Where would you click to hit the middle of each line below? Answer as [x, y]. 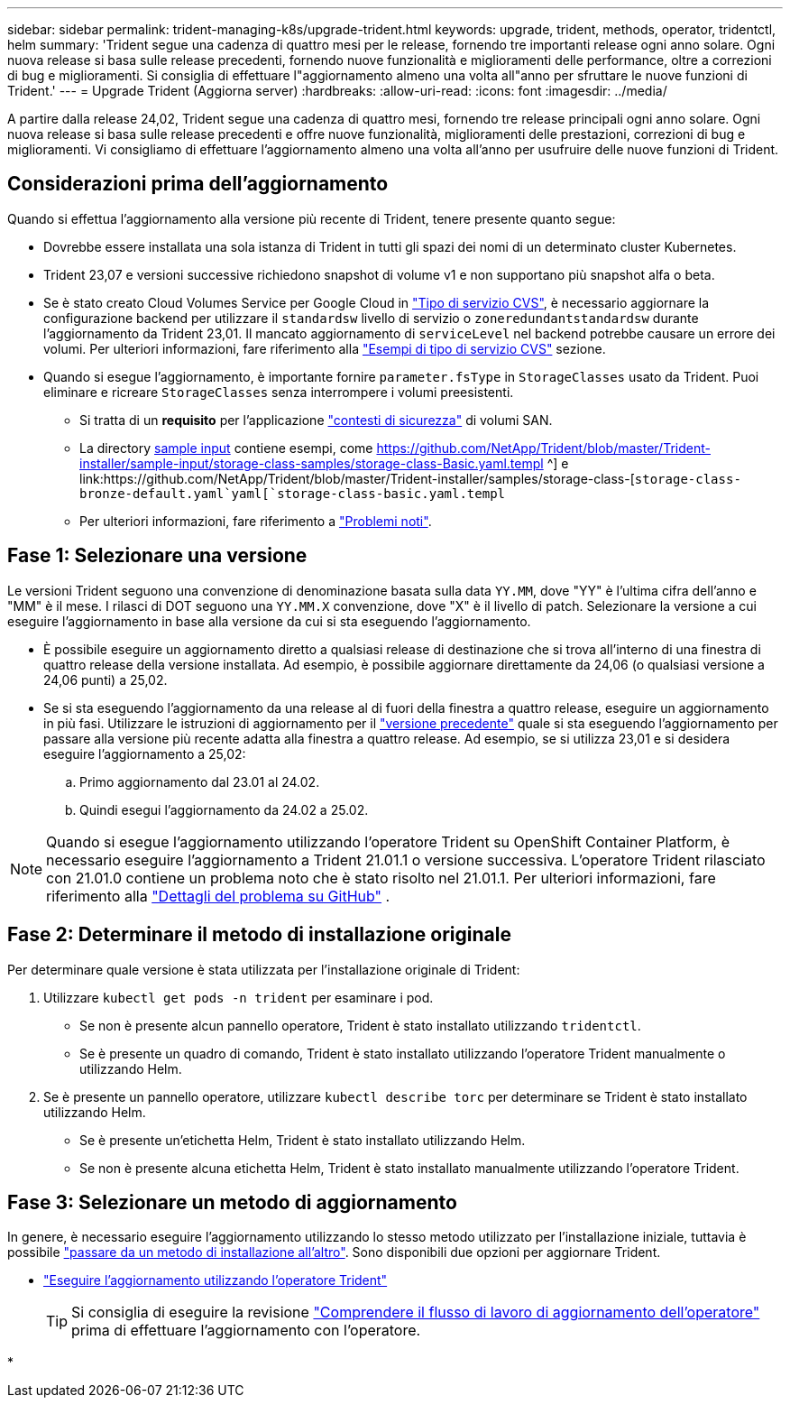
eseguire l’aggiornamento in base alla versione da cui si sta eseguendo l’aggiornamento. [269, 621]
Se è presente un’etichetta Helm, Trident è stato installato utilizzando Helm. [303, 1140]
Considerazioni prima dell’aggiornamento [198, 184]
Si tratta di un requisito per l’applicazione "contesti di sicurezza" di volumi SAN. [316, 420]
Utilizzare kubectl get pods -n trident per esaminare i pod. [239, 997]
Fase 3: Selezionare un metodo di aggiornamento [232, 1202]
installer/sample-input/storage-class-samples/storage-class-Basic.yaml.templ [312, 463]
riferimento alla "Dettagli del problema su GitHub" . [218, 896]
